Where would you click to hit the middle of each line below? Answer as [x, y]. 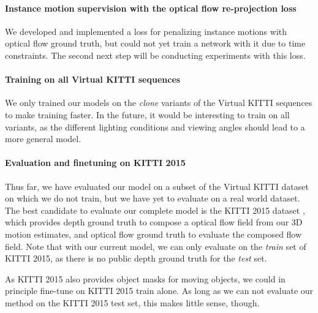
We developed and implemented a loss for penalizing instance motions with [146, 31]
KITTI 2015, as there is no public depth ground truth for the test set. [136, 258]
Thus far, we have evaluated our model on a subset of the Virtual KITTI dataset [157, 186]
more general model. [43, 139]
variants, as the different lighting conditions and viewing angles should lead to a [155, 126]
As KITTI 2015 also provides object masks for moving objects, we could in [145, 278]
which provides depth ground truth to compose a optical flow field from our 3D [154, 222]
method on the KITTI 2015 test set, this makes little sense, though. [132, 302]
